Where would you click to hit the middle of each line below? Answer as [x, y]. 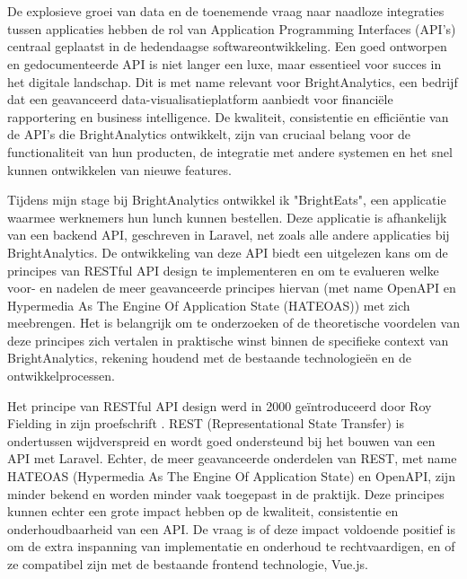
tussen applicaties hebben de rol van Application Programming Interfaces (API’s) [232, 28]
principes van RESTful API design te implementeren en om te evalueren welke [223, 270]
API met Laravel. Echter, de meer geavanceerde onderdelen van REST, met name [232, 458]
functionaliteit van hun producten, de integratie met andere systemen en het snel [230, 151]
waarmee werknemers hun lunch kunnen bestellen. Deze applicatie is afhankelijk [227, 217]
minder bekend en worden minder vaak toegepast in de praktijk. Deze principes [226, 493]
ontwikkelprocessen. [61, 376]
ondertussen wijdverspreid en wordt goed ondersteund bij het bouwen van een [221, 440]
